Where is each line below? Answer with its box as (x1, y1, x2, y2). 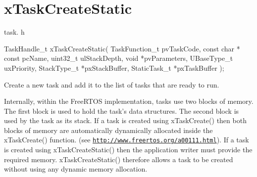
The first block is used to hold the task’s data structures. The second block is (4, 105, 239, 116)
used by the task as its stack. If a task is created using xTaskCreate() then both (4, 115, 247, 126)
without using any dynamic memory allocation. (4, 164, 148, 174)
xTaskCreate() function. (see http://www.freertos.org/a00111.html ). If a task (4, 134, 249, 145)
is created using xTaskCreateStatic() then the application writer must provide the (4, 144, 253, 155)
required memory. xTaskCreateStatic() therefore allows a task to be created (4, 154, 233, 164)
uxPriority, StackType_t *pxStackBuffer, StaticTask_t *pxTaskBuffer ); (4, 62, 224, 73)
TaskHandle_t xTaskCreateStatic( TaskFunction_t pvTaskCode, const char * (4, 43, 240, 53)
